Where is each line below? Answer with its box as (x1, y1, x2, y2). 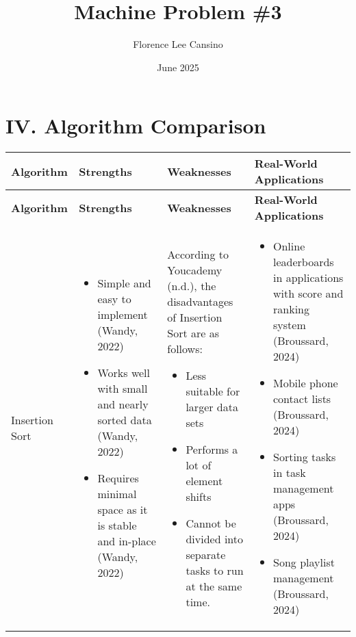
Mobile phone (273, 375, 338, 391)
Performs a (186, 441, 238, 457)
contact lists (273, 391, 331, 407)
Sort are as (167, 324, 219, 341)
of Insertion (167, 309, 222, 325)
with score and (273, 285, 344, 302)
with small (97, 380, 148, 397)
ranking (273, 301, 309, 317)
